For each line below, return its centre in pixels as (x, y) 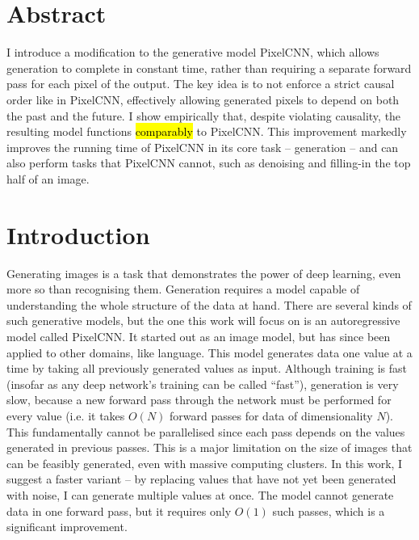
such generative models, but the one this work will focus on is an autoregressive (203, 321)
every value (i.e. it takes (66, 415)
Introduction (78, 234)
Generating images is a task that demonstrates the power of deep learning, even (204, 273)
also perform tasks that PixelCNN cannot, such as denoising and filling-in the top (209, 163)
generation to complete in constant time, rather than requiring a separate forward (209, 67)
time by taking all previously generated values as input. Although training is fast (207, 368)
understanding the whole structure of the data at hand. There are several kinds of (209, 304)
